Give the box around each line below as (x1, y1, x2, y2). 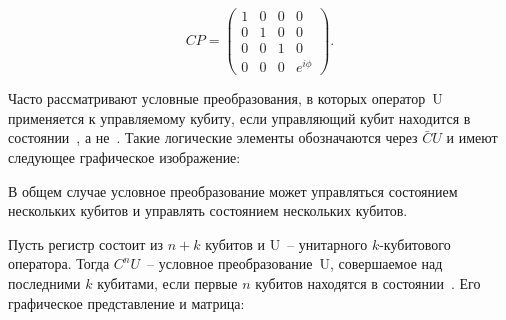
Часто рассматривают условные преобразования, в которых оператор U (8, 88, 443, 109)
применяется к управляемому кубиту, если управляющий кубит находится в (8, 107, 471, 128)
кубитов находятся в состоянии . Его (255, 273, 481, 294)
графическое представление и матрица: (8, 292, 245, 313)
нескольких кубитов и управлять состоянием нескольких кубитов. (8, 200, 408, 221)
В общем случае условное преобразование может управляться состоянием (8, 180, 458, 201)
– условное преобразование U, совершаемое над (147, 253, 443, 274)
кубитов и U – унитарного (205, 233, 368, 254)
